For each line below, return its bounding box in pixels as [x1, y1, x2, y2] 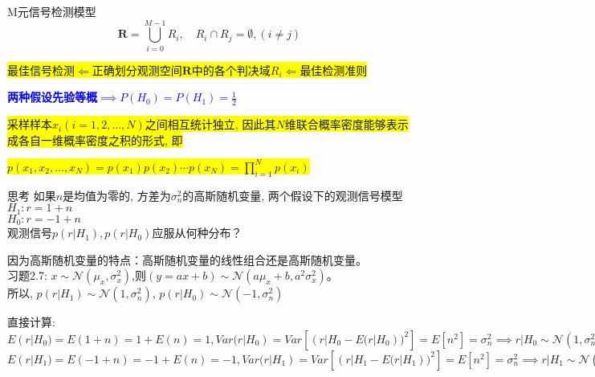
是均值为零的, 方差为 [63, 186, 171, 203]
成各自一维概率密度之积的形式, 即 [7, 131, 183, 148]
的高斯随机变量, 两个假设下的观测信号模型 [182, 186, 403, 203]
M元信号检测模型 [7, 3, 96, 19]
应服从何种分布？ [152, 224, 242, 241]
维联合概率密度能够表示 [284, 116, 409, 133]
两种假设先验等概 [7, 88, 97, 105]
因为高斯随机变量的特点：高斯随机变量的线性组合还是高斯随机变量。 [7, 251, 367, 268]
